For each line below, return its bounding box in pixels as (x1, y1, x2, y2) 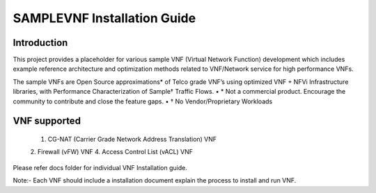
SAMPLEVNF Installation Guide (13, 10, 196, 26)
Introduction (13, 37, 68, 49)
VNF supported (13, 115, 81, 127)
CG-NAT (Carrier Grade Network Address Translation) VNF (47, 135, 217, 144)
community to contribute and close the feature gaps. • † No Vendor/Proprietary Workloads (13, 97, 273, 106)
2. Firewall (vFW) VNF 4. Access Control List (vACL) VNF (30, 148, 194, 156)
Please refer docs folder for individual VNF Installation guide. (13, 163, 187, 171)
